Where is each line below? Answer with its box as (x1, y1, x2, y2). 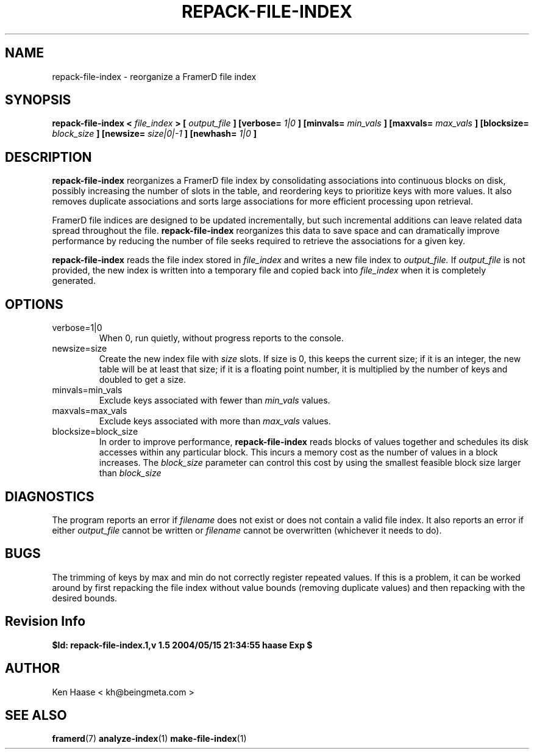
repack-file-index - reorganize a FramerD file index (52, 71, 257, 82)
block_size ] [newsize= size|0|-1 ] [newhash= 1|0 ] (52, 128, 257, 139)
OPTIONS (5, 296, 63, 312)
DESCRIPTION (5, 149, 92, 165)
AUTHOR (5, 661, 60, 676)
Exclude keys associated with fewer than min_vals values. (99, 395, 330, 406)
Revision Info (5, 614, 86, 629)
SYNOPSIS (5, 92, 71, 108)
